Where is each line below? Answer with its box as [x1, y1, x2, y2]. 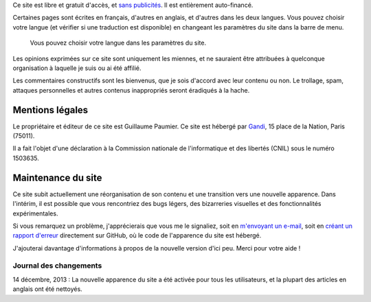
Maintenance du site [12, 172, 102, 183]
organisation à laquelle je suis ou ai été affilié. [12, 64, 142, 72]
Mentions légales [12, 104, 89, 116]
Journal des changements [12, 261, 102, 270]
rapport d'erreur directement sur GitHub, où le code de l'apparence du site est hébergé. [12, 231, 262, 240]
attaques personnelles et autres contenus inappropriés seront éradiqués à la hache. [12, 86, 250, 94]
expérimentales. [12, 209, 58, 218]
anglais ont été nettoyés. [12, 285, 82, 293]
